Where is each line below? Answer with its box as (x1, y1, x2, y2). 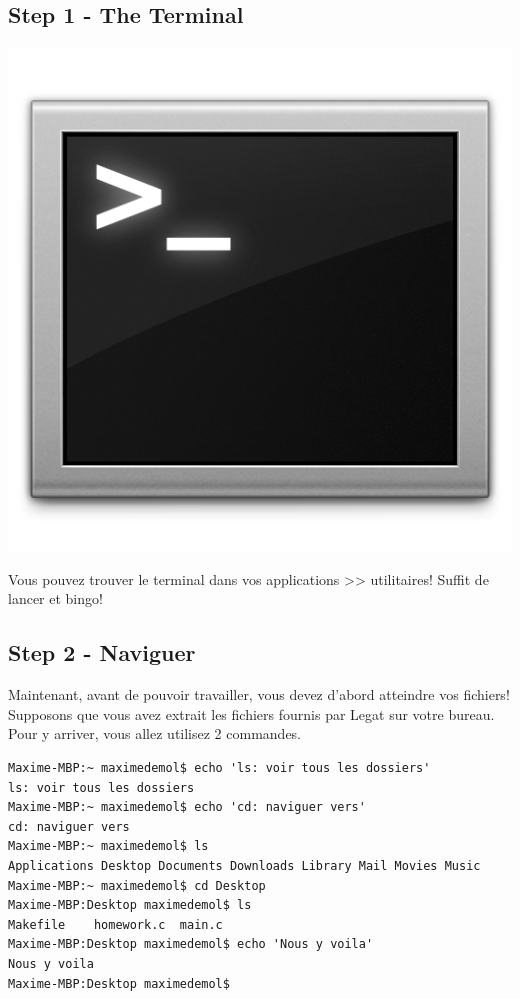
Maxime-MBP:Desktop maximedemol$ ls (8, 898, 252, 913)
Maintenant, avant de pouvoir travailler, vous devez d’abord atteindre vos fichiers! (8, 684, 510, 705)
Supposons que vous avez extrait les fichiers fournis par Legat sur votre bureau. (8, 703, 495, 724)
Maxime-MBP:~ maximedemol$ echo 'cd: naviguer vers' (8, 800, 366, 815)
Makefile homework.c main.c (8, 917, 223, 932)
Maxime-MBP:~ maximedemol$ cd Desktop (8, 878, 266, 893)
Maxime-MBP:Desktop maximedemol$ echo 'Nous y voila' (8, 937, 374, 952)
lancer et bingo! (8, 588, 103, 609)
